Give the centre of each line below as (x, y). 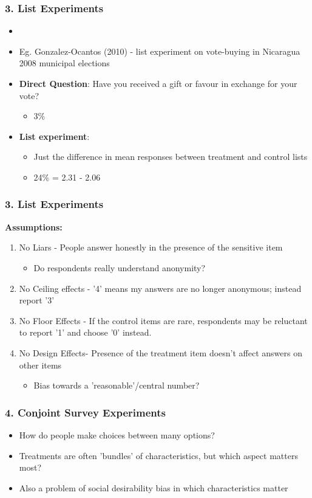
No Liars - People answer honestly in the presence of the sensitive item (151, 247)
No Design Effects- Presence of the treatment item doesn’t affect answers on (161, 352)
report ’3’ (37, 300)
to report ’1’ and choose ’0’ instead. (85, 332)
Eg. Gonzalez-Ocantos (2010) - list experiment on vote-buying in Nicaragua (160, 51)
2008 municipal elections (64, 63)
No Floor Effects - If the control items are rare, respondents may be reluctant (163, 320)
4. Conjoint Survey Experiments (85, 412)
